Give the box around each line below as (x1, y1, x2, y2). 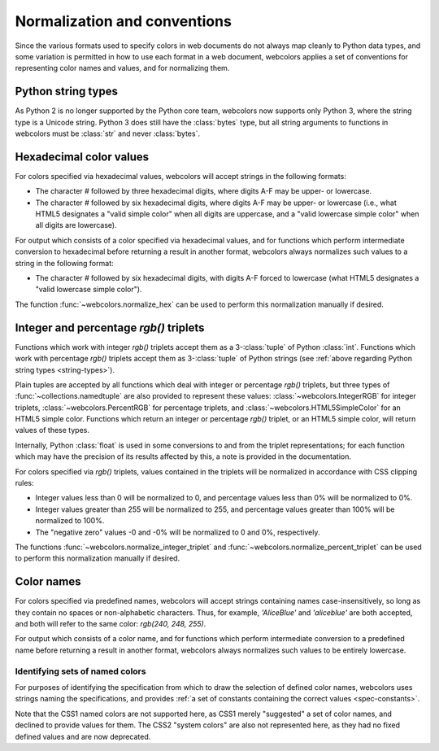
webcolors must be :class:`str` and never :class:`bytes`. (15, 129, 201, 138)
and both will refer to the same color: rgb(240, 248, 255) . (15, 619, 206, 629)
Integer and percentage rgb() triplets (15, 321, 205, 334)
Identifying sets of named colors (15, 666, 146, 677)
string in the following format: (15, 258, 114, 268)
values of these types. (15, 426, 89, 435)
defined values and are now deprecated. (15, 731, 151, 741)
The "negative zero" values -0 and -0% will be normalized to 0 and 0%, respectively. (35, 527, 320, 537)
